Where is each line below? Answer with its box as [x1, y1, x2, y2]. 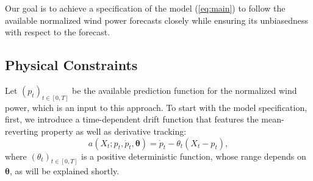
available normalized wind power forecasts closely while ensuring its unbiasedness [5, 13, 308, 26]
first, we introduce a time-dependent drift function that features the [5, 113, 259, 126]
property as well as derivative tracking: [41, 125, 187, 138]
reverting [5, 125, 38, 138]
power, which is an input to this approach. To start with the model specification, [5, 101, 308, 113]
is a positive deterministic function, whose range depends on [81, 149, 306, 162]
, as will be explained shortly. [9, 165, 120, 177]
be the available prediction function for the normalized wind [72, 83, 297, 96]
